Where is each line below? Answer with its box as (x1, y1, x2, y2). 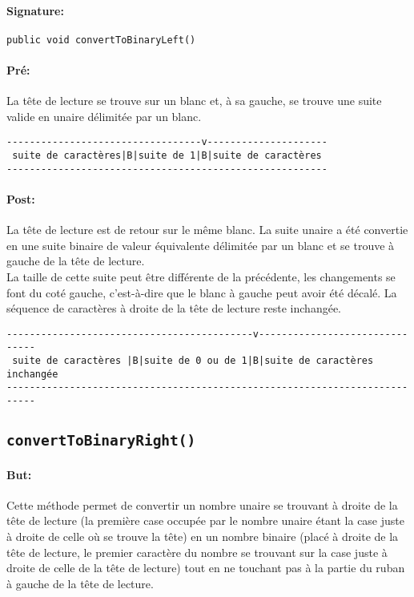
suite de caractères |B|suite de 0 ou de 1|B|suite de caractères (12, 355, 374, 367)
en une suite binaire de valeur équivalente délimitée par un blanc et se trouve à (6, 236, 395, 253)
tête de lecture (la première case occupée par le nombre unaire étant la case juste (6, 512, 404, 529)
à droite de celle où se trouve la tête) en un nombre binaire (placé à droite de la (6, 528, 399, 545)
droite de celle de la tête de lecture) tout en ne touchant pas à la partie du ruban (6, 559, 405, 576)
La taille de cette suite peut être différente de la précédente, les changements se (6, 268, 396, 284)
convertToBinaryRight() (6, 432, 196, 450)
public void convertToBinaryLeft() (6, 34, 196, 46)
